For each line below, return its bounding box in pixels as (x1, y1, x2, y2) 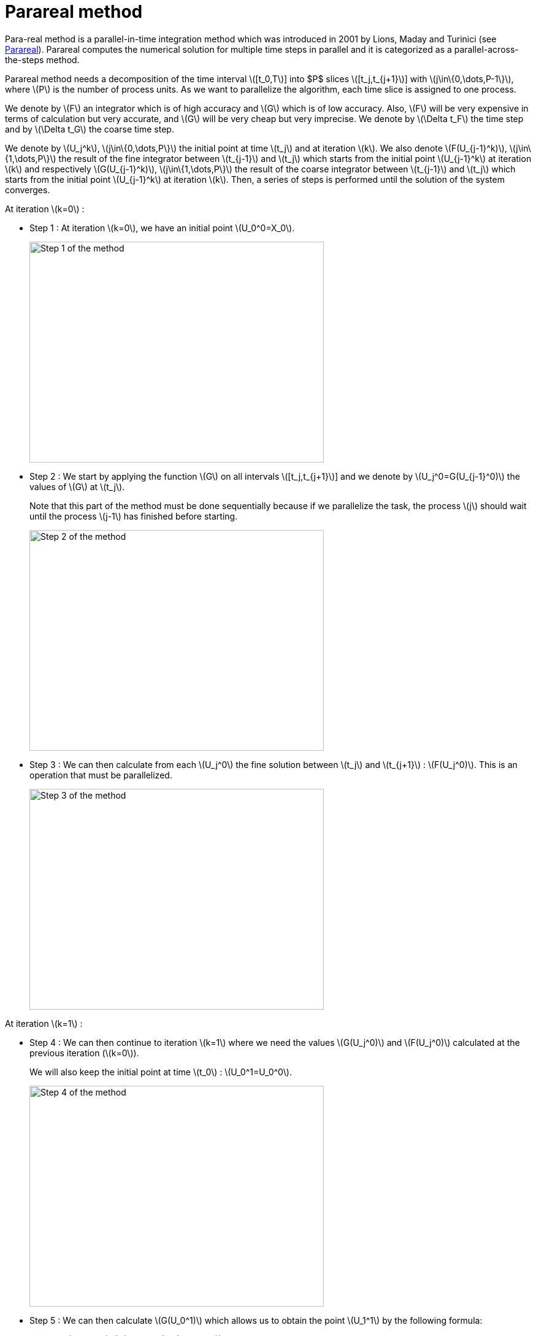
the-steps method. (5, 54, 80, 65)
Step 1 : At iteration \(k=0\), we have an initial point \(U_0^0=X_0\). (29, 222, 295, 233)
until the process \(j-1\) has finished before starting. (29, 510, 238, 521)
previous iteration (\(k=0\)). (29, 1047, 139, 1058)
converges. (5, 184, 50, 195)
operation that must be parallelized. (29, 769, 172, 780)
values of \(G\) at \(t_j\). (29, 481, 125, 492)
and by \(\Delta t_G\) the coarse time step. (5, 123, 174, 134)
